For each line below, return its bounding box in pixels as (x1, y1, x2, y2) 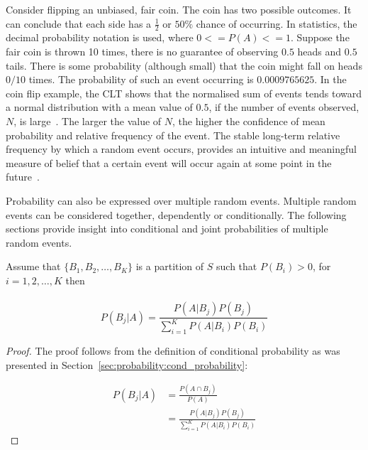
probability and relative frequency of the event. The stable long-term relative (6, 127, 340, 142)
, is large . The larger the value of (13, 113, 162, 128)
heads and (297, 44, 342, 59)
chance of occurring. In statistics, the (196, 16, 357, 31)
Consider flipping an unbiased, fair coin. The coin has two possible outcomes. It (6, 2, 352, 16)
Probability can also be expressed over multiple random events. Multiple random (6, 193, 357, 208)
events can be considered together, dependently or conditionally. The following (6, 207, 347, 222)
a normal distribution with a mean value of (6, 100, 193, 114)
